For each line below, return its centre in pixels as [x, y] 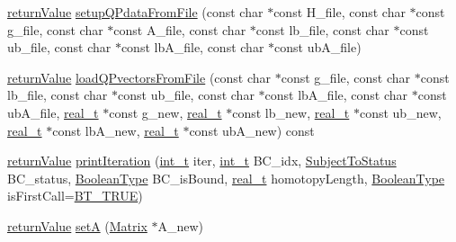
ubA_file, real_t [53, 112]
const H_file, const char [340, 12]
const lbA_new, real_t [116, 130]
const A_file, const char [180, 29]
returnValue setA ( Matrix [77, 225]
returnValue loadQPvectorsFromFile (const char [139, 77]
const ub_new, [400, 112]
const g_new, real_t [165, 112]
